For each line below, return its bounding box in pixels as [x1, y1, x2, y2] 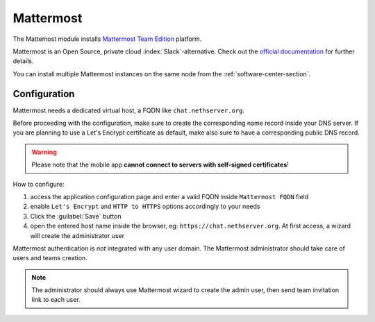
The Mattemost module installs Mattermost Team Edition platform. [12, 35, 202, 43]
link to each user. [31, 296, 81, 304]
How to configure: [12, 180, 65, 188]
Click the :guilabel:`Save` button [30, 212, 122, 220]
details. [12, 57, 34, 65]
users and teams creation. [12, 254, 88, 262]
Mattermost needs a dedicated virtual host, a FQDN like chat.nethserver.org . [12, 106, 245, 115]
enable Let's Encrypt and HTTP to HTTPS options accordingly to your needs [30, 202, 260, 211]
